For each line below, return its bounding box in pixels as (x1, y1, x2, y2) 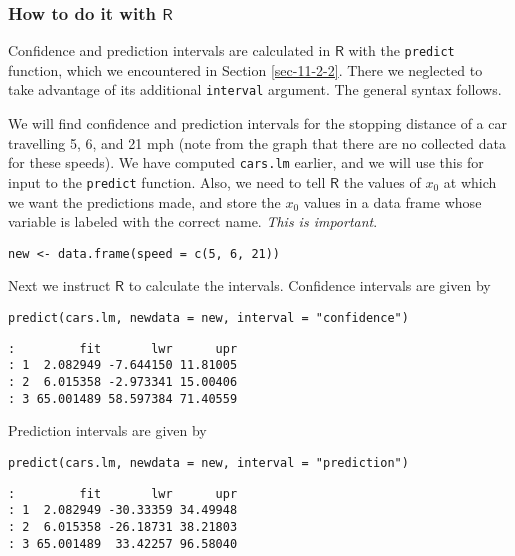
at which (443, 171, 497, 192)
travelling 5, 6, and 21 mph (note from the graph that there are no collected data (8, 132, 506, 153)
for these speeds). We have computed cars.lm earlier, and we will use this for (8, 152, 484, 173)
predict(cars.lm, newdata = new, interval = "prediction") (8, 455, 409, 470)
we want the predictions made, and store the (8, 191, 281, 212)
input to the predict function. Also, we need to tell (8, 171, 326, 192)
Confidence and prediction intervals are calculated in (8, 40, 331, 61)
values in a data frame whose (303, 191, 482, 212)
